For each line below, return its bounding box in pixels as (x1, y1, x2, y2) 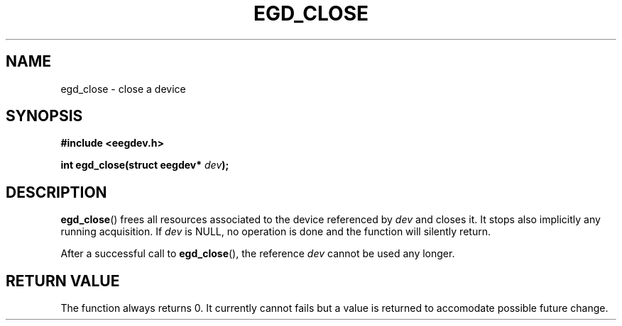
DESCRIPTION (6, 183, 107, 201)
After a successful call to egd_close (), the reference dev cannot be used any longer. (60, 247, 455, 260)
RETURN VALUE (6, 271, 120, 290)
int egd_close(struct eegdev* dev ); (60, 159, 229, 172)
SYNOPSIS (6, 107, 83, 125)
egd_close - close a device (60, 82, 186, 95)
